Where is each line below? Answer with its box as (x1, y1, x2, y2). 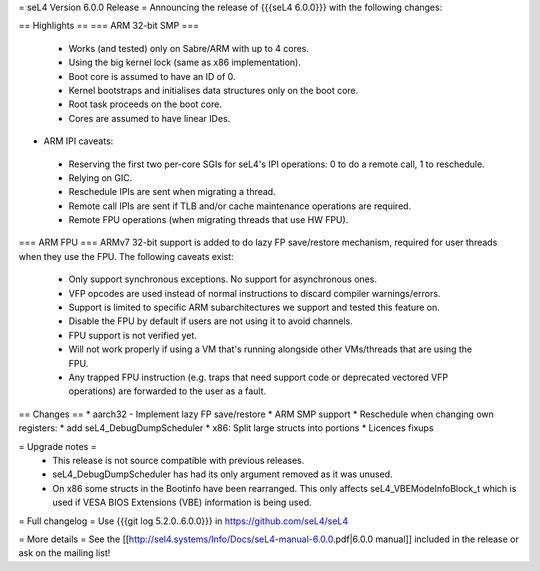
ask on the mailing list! (18, 547, 111, 559)
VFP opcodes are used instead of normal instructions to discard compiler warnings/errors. (68, 287, 441, 299)
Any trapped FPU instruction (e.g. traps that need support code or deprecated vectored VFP (68, 371, 449, 383)
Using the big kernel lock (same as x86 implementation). (68, 56, 302, 69)
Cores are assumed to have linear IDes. (68, 112, 231, 124)
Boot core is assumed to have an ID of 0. (68, 70, 236, 82)
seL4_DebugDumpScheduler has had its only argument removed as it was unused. (52, 468, 394, 480)
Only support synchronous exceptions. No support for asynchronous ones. (68, 273, 377, 285)
